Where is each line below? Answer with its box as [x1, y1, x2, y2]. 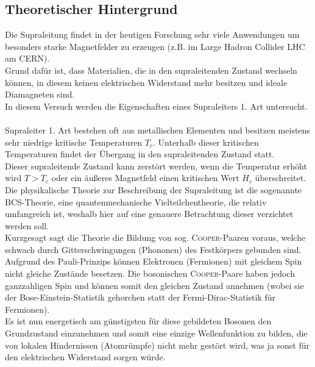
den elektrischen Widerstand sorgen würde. [5, 351, 166, 363]
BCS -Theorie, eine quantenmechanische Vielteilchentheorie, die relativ [5, 195, 267, 208]
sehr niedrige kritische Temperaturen [5, 135, 143, 148]
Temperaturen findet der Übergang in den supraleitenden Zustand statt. [5, 148, 275, 160]
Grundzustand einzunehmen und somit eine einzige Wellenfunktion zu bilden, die [5, 327, 308, 340]
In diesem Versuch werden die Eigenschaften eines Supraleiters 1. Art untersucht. [5, 99, 308, 112]
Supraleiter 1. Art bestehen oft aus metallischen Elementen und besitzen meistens [5, 123, 310, 136]
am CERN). [5, 52, 50, 65]
